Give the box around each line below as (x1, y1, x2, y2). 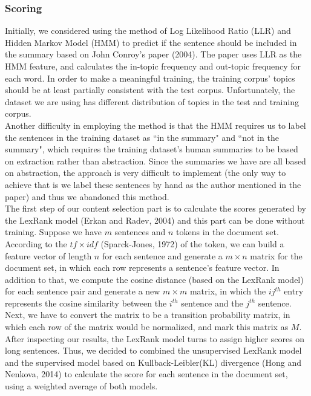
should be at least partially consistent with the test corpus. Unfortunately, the (5, 83, 295, 96)
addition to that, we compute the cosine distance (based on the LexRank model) (5, 273, 304, 285)
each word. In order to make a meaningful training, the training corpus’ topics (5, 71, 295, 84)
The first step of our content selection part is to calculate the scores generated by (5, 202, 306, 215)
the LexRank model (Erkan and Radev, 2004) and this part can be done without (5, 213, 305, 226)
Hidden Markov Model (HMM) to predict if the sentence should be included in (5, 36, 297, 48)
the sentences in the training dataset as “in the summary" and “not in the (5, 131, 279, 143)
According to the (5, 237, 67, 250)
